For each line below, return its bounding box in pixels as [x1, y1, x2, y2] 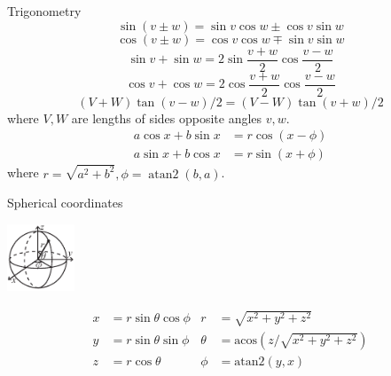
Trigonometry [7, 2, 82, 20]
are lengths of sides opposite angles [71, 108, 262, 127]
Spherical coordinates [7, 193, 123, 212]
